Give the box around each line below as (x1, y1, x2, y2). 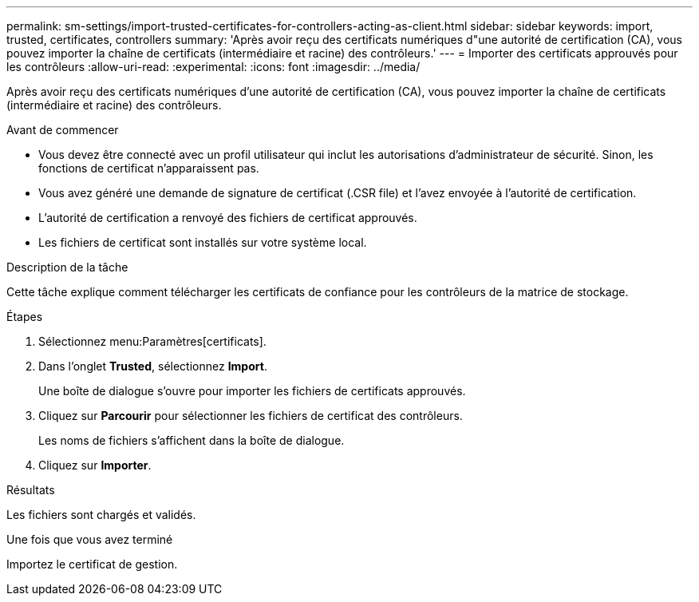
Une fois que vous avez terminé (6, 533, 173, 546)
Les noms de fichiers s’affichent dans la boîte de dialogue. (38, 434, 345, 447)
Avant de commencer (6, 123, 119, 137)
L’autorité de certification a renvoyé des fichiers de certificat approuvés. (38, 211, 417, 224)
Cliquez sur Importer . (38, 458, 152, 472)
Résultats (6, 483, 55, 497)
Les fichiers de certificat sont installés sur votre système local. (38, 236, 367, 249)
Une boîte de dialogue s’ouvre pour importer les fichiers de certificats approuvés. (38, 384, 466, 398)
